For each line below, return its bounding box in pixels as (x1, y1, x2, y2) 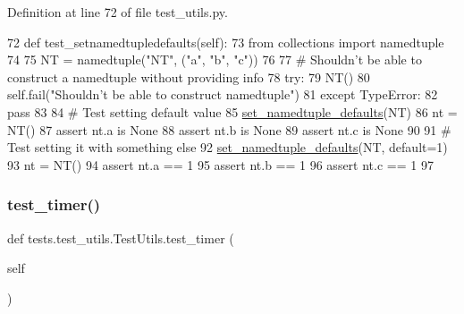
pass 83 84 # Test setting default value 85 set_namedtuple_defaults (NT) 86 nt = (7, 102, 458, 121)
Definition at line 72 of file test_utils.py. (7, 3, 228, 21)
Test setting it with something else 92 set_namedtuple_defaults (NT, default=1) (7, 138, 448, 157)
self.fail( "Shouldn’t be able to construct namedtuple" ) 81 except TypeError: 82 (7, 85, 438, 104)
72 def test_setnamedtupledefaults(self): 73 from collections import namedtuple (7, 32, 444, 51)
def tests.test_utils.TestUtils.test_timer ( (7, 228, 234, 247)
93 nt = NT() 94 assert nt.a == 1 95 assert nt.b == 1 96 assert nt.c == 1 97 (7, 155, 434, 174)
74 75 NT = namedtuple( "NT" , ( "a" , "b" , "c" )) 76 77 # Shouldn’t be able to (7, 50, 422, 69)
